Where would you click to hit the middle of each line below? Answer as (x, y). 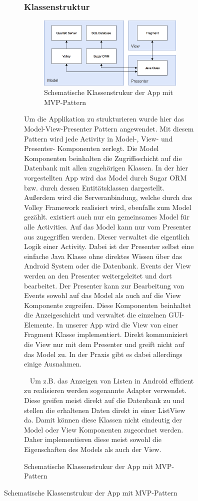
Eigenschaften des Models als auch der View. (93, 449)
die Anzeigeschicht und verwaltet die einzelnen (95, 315)
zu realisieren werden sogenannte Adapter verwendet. (105, 390)
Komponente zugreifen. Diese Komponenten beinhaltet (108, 305)
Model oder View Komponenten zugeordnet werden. (104, 429)
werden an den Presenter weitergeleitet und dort (98, 275)
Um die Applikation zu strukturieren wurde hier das (104, 119)
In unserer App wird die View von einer (117, 324)
